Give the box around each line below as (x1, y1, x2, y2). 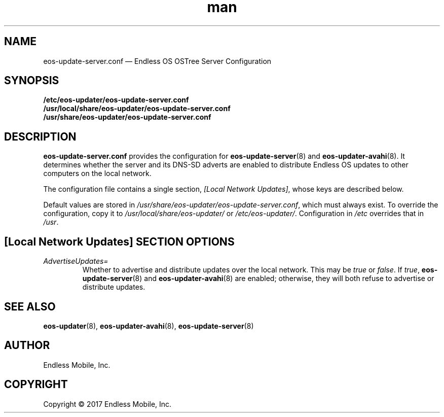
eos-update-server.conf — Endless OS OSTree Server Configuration (43, 56, 272, 65)
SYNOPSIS (4, 74, 59, 87)
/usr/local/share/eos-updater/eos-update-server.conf (43, 104, 231, 113)
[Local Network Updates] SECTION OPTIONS (4, 235, 235, 248)
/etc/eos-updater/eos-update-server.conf (43, 95, 189, 105)
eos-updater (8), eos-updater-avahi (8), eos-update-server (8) (43, 321, 254, 330)
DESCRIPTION (4, 130, 77, 143)
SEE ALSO (4, 300, 56, 313)
